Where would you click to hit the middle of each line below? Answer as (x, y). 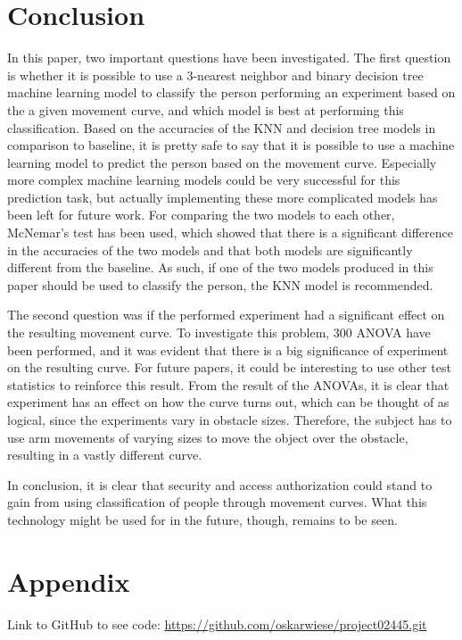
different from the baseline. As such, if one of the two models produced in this (220, 267)
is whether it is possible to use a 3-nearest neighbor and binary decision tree (215, 75)
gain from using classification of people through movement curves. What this (217, 502)
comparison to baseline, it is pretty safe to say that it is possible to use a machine (231, 145)
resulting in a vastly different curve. (105, 455)
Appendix (69, 581)
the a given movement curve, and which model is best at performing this (206, 109)
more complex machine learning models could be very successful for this (204, 180)
